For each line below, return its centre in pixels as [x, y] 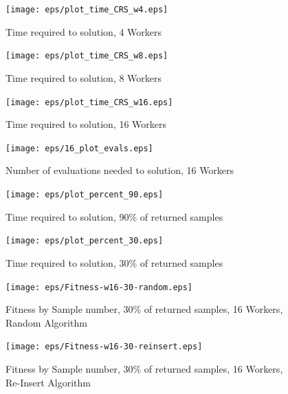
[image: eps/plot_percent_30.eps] [85, 241]
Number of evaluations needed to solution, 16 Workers [120, 170]
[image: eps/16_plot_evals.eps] [79, 148]
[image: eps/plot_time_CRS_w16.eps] [89, 102]
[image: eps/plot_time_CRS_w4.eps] [87, 10]
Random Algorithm [46, 322]
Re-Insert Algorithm [48, 382]
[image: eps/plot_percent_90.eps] [85, 195]
